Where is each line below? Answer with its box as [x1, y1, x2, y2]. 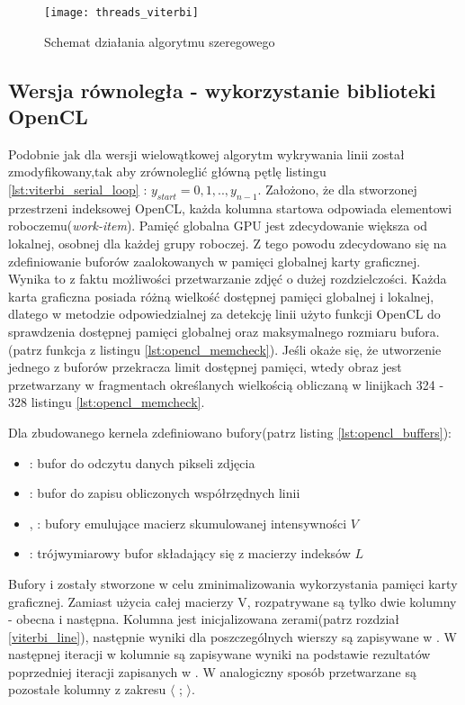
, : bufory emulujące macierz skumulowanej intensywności [29, 513, 347, 532]
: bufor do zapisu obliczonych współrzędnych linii [29, 484, 300, 502]
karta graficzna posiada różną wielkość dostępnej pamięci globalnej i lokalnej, [8, 286, 434, 305]
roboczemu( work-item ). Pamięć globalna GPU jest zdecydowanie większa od [8, 216, 428, 235]
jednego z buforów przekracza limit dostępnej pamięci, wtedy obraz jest [8, 357, 402, 376]
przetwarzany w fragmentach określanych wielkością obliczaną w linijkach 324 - [8, 375, 444, 393]
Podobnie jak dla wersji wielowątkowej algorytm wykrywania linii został [8, 144, 405, 163]
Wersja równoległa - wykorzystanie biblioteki [8, 76, 436, 104]
